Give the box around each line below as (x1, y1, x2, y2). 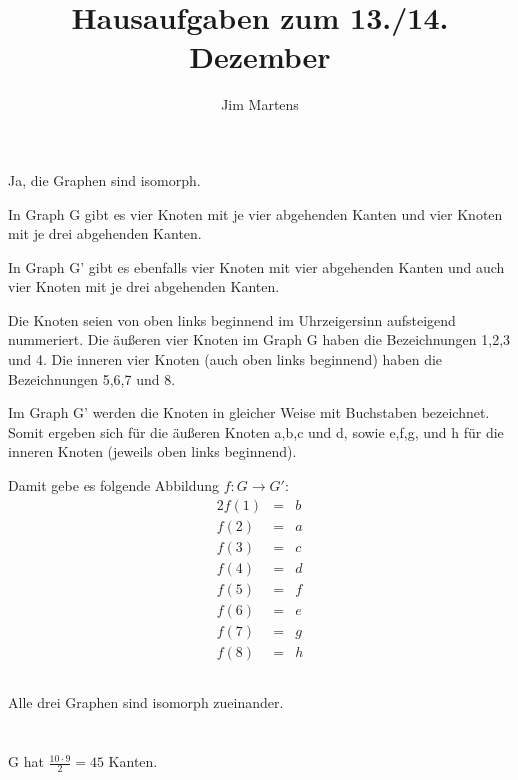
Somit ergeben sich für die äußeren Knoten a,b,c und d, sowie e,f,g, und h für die (8, 421, 504, 442)
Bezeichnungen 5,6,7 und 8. (8, 368, 176, 389)
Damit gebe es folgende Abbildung (8, 475, 220, 496)
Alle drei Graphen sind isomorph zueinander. (8, 692, 284, 713)
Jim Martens (221, 94, 299, 115)
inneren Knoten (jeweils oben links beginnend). (8, 441, 297, 462)
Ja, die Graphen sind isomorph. (8, 169, 201, 190)
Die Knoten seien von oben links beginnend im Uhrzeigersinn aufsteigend (8, 309, 456, 330)
